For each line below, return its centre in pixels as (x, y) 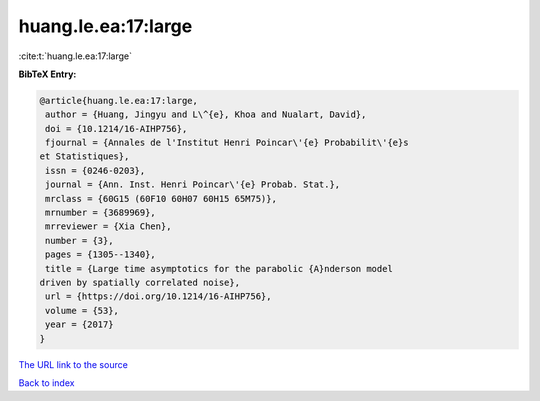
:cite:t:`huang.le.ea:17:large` (75, 56)
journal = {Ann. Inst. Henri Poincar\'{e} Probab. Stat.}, (193, 184)
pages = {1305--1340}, (101, 254)
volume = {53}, (82, 310)
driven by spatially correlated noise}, (139, 282)
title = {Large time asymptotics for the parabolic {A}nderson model (219, 268)
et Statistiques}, (84, 156)
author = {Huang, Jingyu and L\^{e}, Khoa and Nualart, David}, (206, 114)
